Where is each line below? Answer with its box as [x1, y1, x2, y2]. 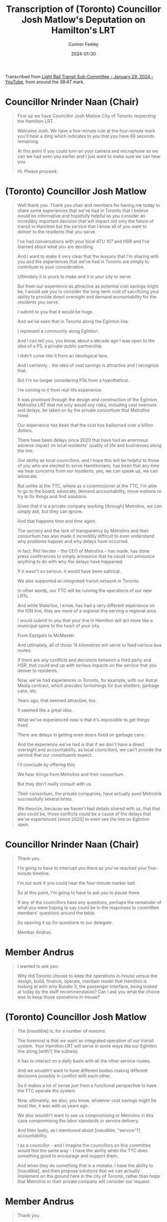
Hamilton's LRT [51, 25, 116, 36]
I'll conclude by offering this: [17, 762, 76, 767]
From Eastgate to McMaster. [17, 632, 76, 638]
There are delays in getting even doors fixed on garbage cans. [17, 732, 145, 738]
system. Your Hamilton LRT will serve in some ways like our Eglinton [17, 1043, 157, 1049]
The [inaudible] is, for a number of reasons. [17, 1028, 106, 1034]
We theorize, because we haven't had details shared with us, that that [17, 805, 161, 811]
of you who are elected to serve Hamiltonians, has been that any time [17, 462, 160, 468]
